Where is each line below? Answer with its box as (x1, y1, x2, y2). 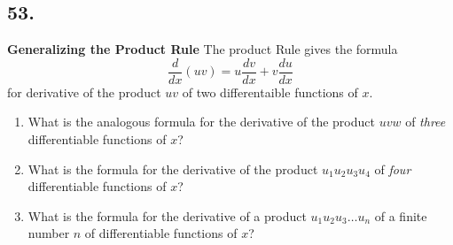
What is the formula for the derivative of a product (27, 206, 307, 225)
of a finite (374, 206, 427, 225)
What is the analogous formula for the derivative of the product (27, 112, 375, 131)
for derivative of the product (7, 82, 161, 101)
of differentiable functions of (84, 224, 238, 242)
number (27, 224, 70, 242)
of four (374, 159, 411, 178)
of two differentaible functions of (182, 82, 358, 101)
